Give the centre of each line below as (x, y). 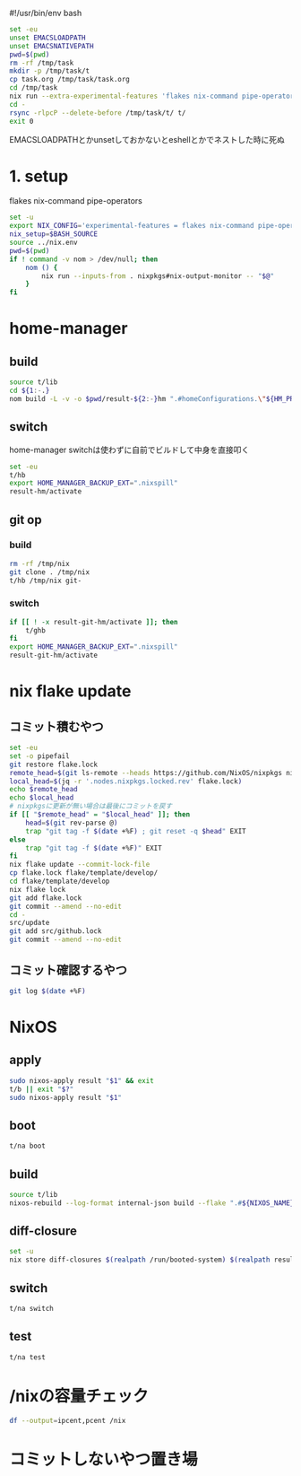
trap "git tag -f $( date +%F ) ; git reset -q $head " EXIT (136, 831)
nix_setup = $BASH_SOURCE (54, 234)
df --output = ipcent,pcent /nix (68, 1420)
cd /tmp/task (34, 88)
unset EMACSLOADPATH (48, 38)
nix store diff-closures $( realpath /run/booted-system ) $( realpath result (154, 1260)
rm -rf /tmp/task (42, 63)
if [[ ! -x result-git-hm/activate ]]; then (94, 622)
